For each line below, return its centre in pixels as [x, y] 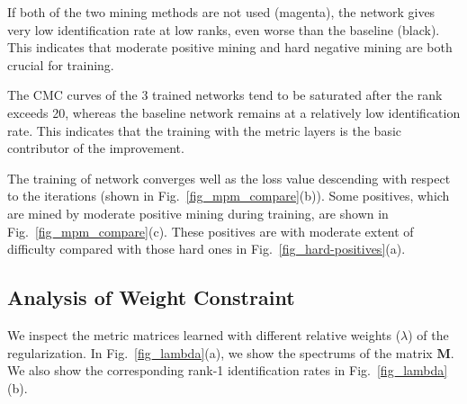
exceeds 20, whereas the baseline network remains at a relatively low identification [234, 112]
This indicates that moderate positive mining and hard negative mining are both [230, 47]
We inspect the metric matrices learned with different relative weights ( [204, 334]
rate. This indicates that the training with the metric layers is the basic [205, 130]
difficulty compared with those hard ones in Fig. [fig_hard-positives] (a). [207, 249]
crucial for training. [61, 64]
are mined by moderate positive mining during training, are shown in [198, 213]
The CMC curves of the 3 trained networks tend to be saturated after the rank [225, 95]
